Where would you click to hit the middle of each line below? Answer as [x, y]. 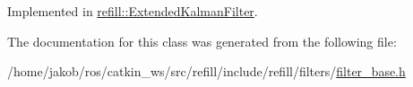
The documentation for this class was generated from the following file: [202, 41]
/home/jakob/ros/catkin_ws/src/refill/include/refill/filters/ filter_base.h [206, 71]
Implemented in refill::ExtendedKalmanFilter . [133, 11]
